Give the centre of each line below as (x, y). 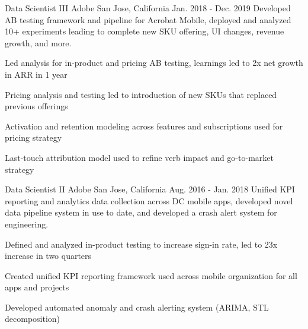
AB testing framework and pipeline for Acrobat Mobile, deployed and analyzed (148, 19)
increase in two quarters (48, 256)
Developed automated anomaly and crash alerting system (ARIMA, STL (137, 307)
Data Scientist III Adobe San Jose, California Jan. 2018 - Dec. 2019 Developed (148, 8)
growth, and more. (38, 42)
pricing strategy (33, 137)
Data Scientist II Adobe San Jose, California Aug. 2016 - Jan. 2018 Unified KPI (150, 189)
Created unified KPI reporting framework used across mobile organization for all (151, 275)
